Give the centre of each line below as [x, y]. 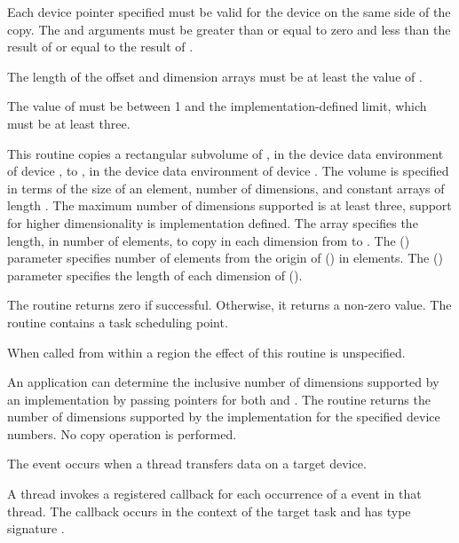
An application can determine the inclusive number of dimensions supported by [223, 382]
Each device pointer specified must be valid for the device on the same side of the [229, 12]
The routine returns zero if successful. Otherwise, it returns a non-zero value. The [229, 305]
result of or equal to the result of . [100, 47]
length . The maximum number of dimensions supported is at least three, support [229, 205]
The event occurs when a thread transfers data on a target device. [187, 464]
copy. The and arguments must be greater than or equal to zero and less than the [229, 29]
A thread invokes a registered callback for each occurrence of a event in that [214, 494]
